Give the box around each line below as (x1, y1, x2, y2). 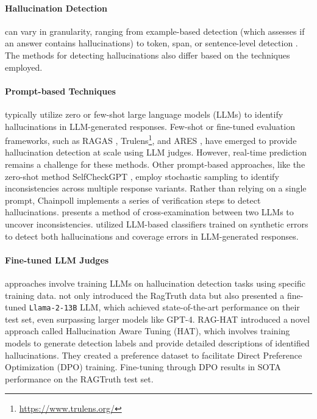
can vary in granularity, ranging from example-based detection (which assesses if (5, 24, 305, 37)
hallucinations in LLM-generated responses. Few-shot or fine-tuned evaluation (5, 120, 295, 132)
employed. (5, 60, 43, 73)
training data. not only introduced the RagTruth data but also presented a (5, 288, 285, 301)
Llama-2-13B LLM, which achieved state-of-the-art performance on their (29, 301, 300, 313)
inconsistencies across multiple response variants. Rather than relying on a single (5, 182, 307, 195)
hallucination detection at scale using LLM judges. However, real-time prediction (5, 146, 307, 159)
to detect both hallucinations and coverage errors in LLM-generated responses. (5, 229, 299, 242)
